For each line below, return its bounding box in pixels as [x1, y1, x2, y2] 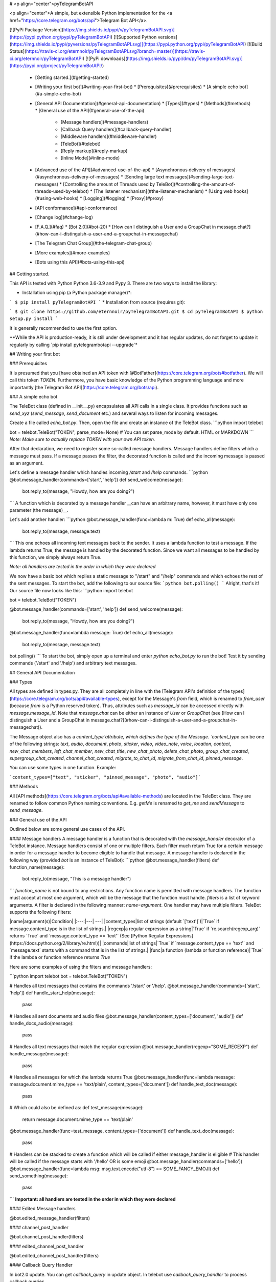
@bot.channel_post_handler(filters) [9, 1234, 84, 1240]
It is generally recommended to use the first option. [9, 325, 118, 331]
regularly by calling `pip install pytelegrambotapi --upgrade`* [9, 342, 138, 348]
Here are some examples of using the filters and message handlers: [9, 964, 152, 970]
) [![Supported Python [110, 34, 157, 40]
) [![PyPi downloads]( [82, 55, 127, 62]
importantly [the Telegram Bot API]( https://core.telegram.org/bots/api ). [9, 384, 159, 390]
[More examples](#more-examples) [35, 249, 110, 256]
